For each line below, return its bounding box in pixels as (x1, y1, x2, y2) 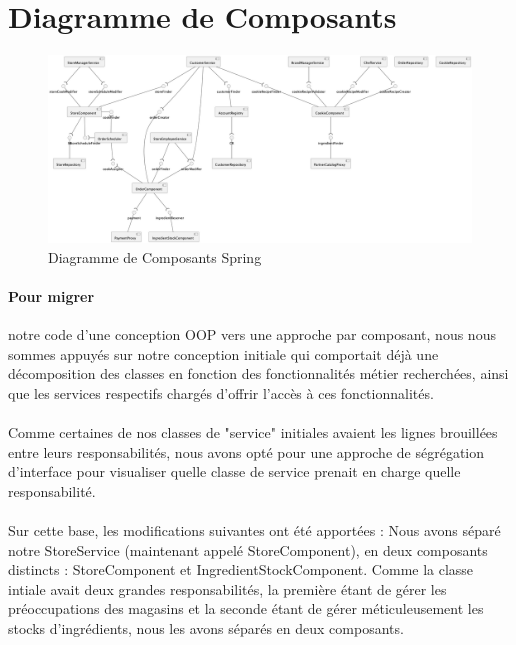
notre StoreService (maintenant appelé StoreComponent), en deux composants (8, 539, 488, 560)
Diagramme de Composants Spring (48, 246, 262, 267)
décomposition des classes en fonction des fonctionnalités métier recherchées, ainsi (8, 363, 509, 384)
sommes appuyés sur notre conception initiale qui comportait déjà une (8, 343, 439, 364)
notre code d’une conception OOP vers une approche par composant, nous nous (8, 324, 496, 345)
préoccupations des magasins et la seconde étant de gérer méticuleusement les (8, 598, 484, 619)
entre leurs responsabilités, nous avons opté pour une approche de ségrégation (8, 441, 484, 462)
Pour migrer (8, 285, 95, 306)
